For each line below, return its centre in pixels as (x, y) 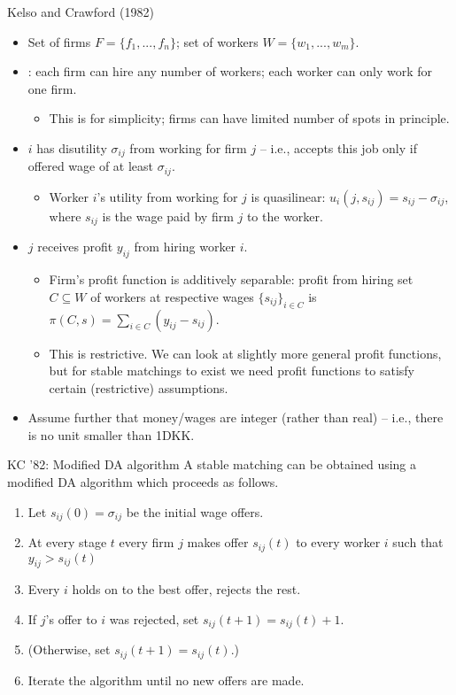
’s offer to (71, 618)
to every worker (338, 542)
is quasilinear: (288, 196)
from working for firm (188, 147)
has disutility (72, 147)
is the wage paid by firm (168, 216)
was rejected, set (154, 618)
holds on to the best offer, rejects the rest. (186, 589)
